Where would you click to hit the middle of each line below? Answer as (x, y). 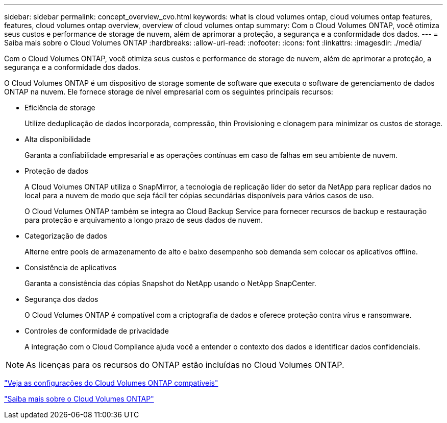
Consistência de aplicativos (71, 267)
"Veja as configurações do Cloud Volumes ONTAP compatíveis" (111, 383)
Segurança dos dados (61, 299)
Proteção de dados (56, 171)
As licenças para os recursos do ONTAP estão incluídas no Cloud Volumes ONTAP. (185, 365)
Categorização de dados (66, 236)
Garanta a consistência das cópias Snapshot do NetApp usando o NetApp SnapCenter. (170, 283)
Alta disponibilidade (58, 139)
